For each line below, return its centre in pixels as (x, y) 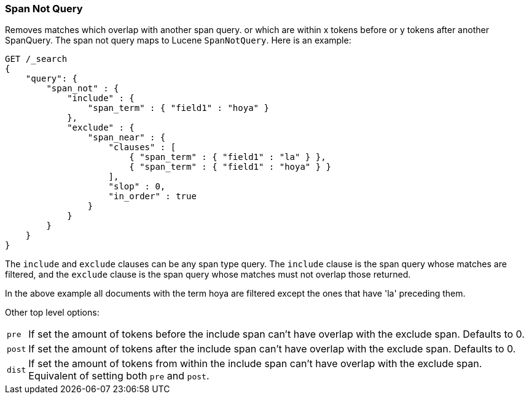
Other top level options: (52, 313)
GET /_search (36, 59)
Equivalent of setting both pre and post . (119, 376)
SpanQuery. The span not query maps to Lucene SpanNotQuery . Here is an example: (178, 40)
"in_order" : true (152, 196)
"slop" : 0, (137, 187)
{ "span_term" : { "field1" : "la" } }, (228, 157)
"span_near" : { (127, 138)
